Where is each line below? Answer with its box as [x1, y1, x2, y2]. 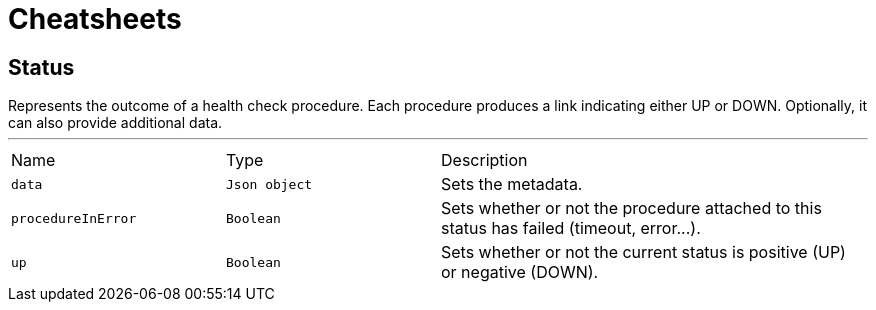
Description [441, 150, 528, 171]
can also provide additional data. [8, 114, 223, 132]
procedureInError [11, 210, 137, 226]
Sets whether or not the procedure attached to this [441, 198, 822, 219]
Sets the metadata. [441, 174, 583, 195]
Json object [226, 176, 313, 192]
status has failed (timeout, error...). [441, 218, 701, 239]
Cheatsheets [8, 2, 182, 36]
